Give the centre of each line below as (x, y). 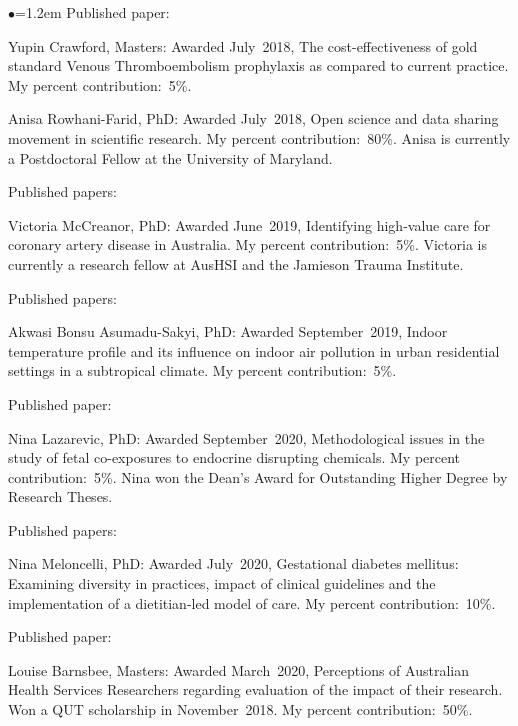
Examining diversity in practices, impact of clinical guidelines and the (222, 583)
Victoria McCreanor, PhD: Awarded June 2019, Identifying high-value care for (249, 224)
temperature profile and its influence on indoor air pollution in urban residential (254, 350)
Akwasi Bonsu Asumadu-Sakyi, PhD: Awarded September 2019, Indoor (228, 331)
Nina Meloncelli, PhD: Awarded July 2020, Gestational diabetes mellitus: (233, 563)
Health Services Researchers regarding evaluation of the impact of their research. (255, 689)
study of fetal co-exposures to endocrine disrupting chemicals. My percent (234, 457)
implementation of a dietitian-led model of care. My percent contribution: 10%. (252, 602)
